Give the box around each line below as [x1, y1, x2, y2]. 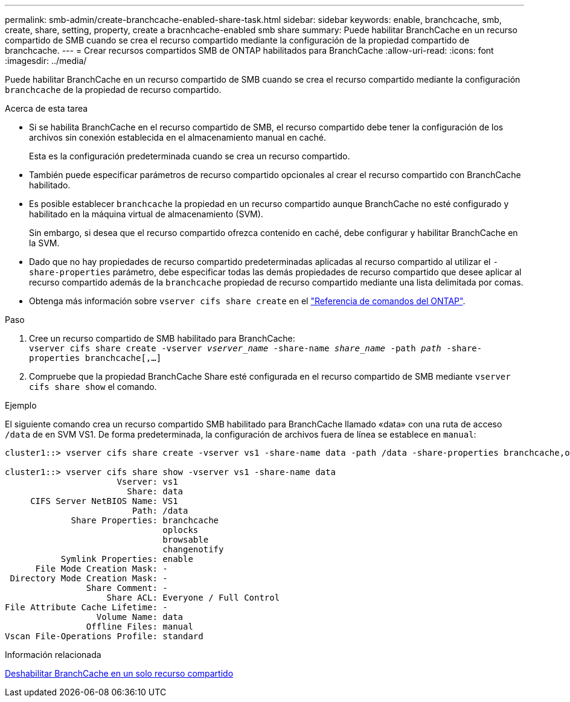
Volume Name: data [96, 612, 184, 622]
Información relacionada [5, 649, 101, 660]
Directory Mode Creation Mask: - [10, 573, 168, 583]
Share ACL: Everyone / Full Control [106, 593, 280, 602]
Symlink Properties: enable [60, 554, 193, 564]
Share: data [127, 487, 184, 496]
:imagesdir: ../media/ [5, 56, 87, 66]
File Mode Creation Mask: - [35, 564, 168, 573]
